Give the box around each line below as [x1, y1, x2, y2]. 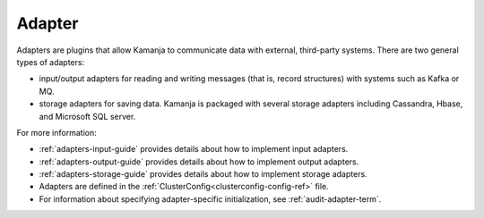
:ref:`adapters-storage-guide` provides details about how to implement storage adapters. [39, 169, 367, 180]
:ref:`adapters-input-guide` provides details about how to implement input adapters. [39, 144, 349, 155]
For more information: [16, 127, 98, 138]
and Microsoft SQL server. [39, 111, 136, 122]
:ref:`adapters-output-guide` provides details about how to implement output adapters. [39, 156, 359, 167]
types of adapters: [16, 56, 85, 67]
